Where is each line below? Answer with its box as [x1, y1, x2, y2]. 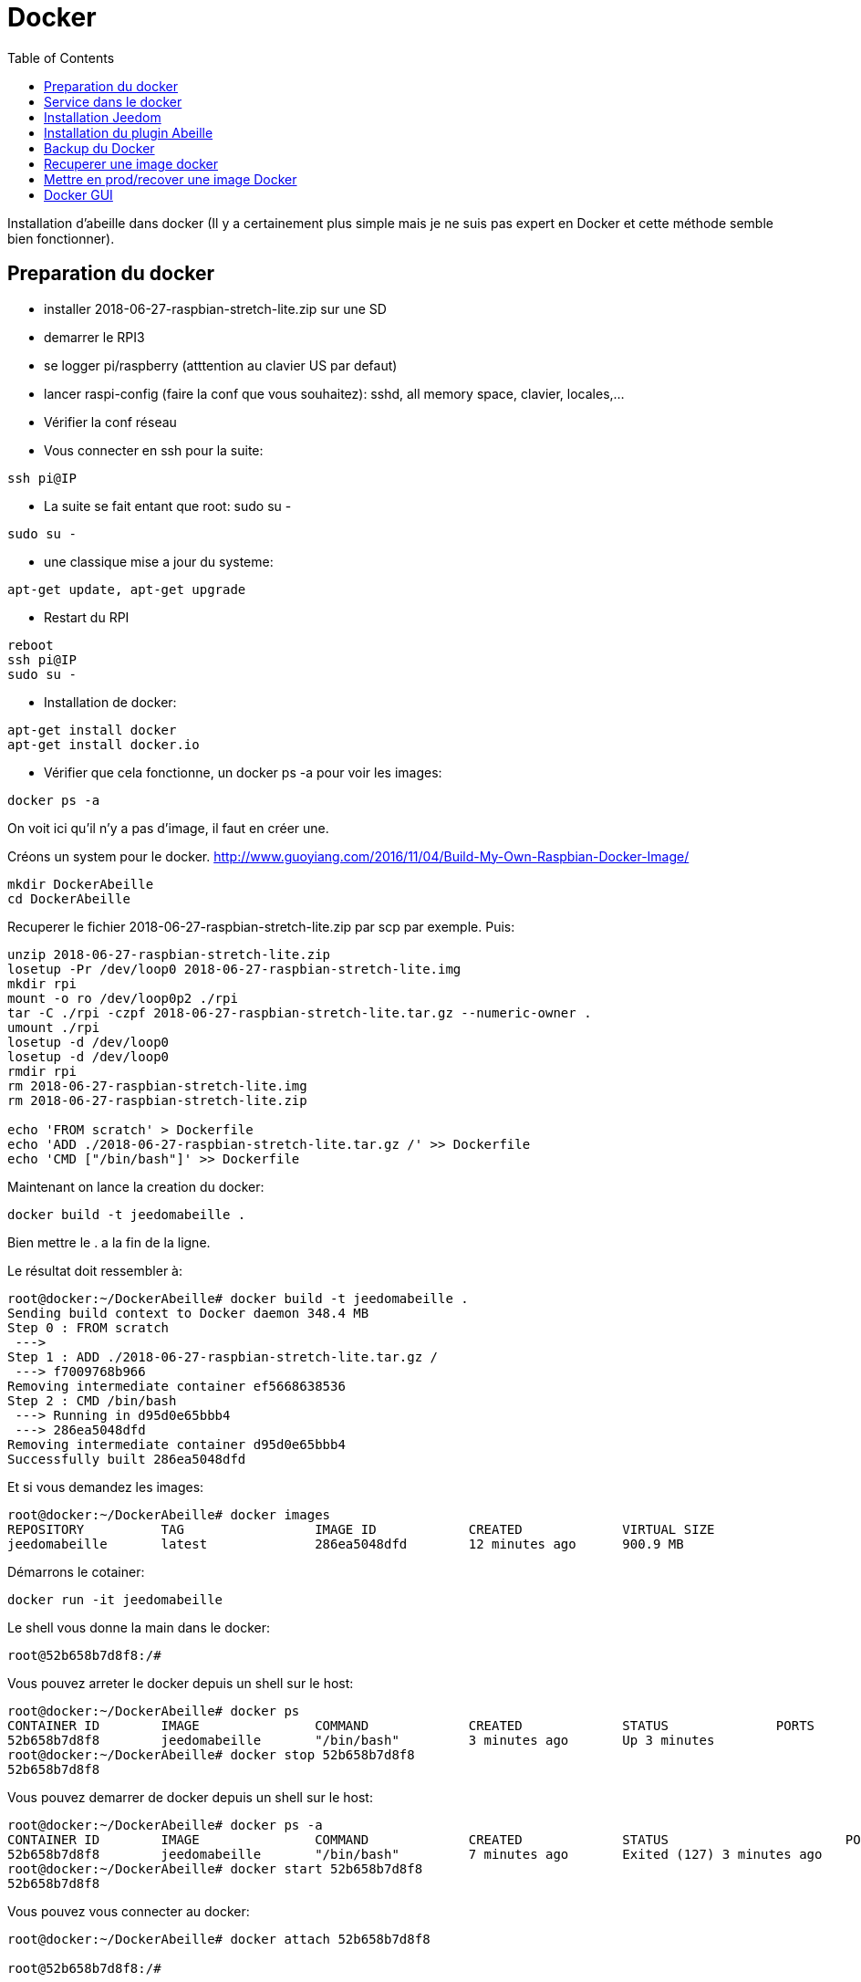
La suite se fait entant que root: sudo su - [44, 497, 292, 514]
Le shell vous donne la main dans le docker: [7, 1619, 271, 1635]
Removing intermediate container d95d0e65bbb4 [7, 1436, 346, 1452]
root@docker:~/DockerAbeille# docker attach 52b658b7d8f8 [7, 1931, 430, 1946]
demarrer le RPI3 [44, 329, 145, 345]
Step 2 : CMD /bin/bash [7, 1393, 177, 1408]
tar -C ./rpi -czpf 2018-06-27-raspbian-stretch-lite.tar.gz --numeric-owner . [7, 1005, 592, 1020]
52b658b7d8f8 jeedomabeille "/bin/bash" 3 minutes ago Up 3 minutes [7, 1732, 715, 1747]
